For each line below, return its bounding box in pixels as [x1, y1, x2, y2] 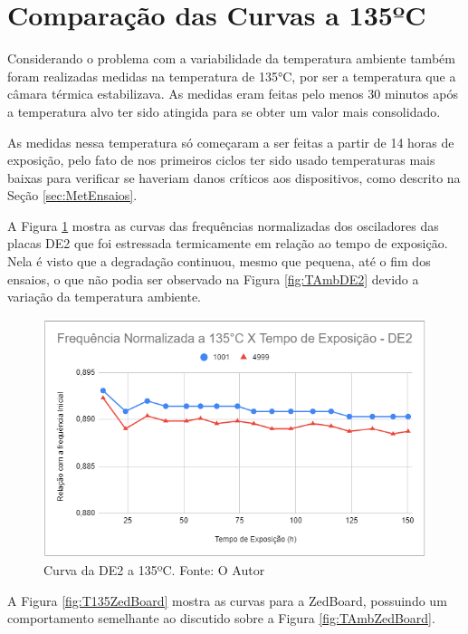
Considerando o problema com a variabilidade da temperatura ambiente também [7, 49, 455, 68]
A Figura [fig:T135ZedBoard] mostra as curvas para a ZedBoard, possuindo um [7, 591, 447, 610]
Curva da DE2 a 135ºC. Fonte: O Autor [43, 561, 265, 580]
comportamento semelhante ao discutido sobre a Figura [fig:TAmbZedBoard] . [7, 609, 435, 628]
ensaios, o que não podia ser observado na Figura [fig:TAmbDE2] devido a [7, 269, 419, 288]
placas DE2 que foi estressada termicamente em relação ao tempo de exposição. [7, 234, 448, 253]
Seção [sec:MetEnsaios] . [7, 186, 138, 205]
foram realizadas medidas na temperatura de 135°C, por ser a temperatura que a [7, 66, 456, 85]
